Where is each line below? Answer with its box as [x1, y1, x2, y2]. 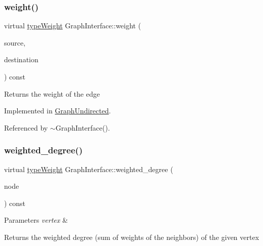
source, [4, 37, 26, 48]
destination [4, 54, 39, 65]
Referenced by [4, 122, 48, 133]
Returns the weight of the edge [4, 88, 100, 99]
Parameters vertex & [4, 215, 68, 225]
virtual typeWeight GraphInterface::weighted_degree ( [4, 163, 173, 174]
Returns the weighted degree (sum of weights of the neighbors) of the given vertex [4, 231, 259, 242]
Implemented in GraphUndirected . [4, 105, 111, 116]
